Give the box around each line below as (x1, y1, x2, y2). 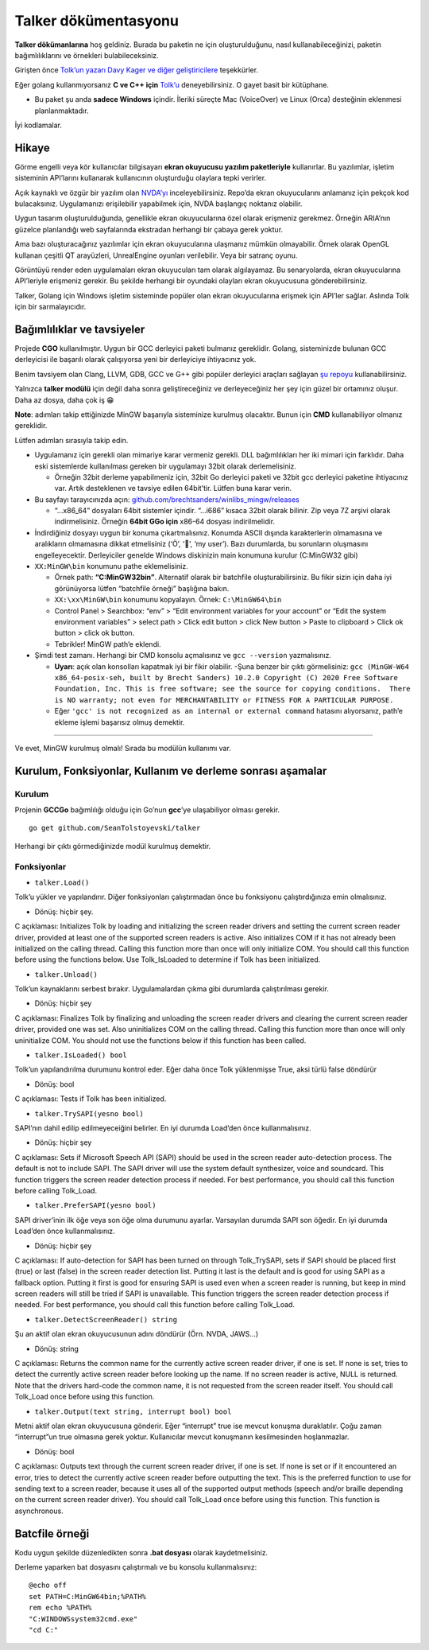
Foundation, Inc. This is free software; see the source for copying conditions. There (54, 684, 411, 694)
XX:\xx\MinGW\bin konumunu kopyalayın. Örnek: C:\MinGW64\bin (54, 595, 282, 605)
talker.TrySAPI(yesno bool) (34, 1109, 145, 1118)
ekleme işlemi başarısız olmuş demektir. (54, 717, 185, 727)
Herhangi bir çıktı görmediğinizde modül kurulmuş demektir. (14, 841, 211, 850)
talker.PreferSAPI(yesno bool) (34, 1201, 157, 1210)
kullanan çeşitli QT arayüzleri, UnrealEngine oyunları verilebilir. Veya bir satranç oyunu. (14, 251, 298, 260)
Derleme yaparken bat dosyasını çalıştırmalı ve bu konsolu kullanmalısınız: (14, 1562, 257, 1572)
